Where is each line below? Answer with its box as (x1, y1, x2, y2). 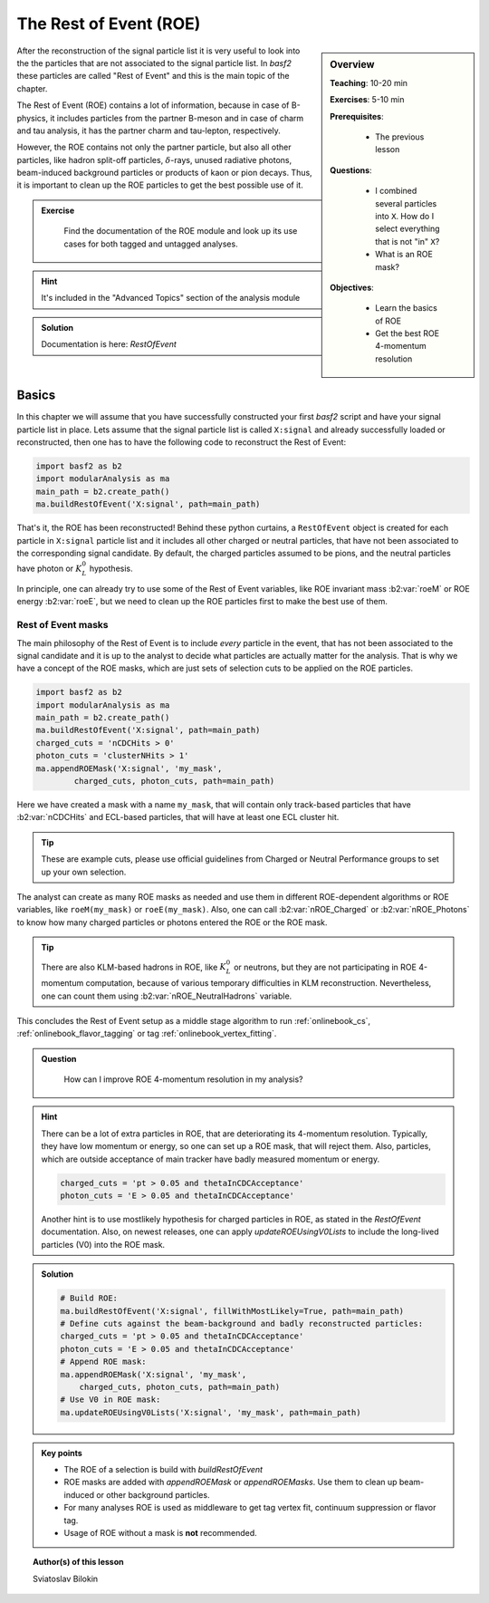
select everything (375, 223, 440, 235)
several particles (375, 198, 437, 208)
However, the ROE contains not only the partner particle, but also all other (16, 141, 292, 153)
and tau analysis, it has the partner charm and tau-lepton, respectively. (16, 125, 281, 136)
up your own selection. (41, 866, 127, 877)
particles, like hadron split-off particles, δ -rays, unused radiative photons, (16, 154, 292, 165)
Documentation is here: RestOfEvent (41, 339, 177, 350)
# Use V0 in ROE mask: (60, 1395, 161, 1405)
